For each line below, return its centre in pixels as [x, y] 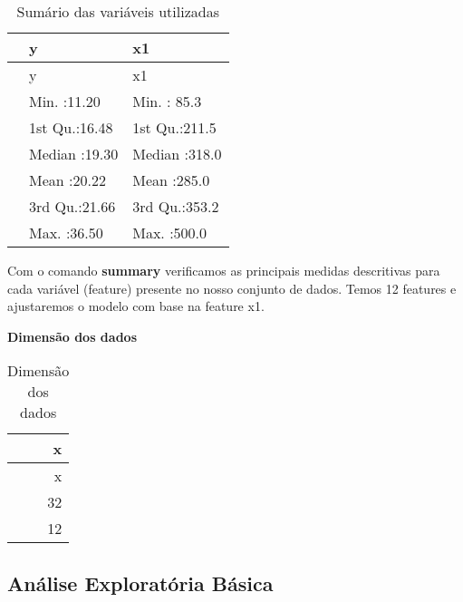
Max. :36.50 [66, 233]
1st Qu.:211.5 [174, 127]
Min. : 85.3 [167, 101]
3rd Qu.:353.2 [176, 206]
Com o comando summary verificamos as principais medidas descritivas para [224, 270]
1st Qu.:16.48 [71, 127]
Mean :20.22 [68, 180]
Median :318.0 [177, 154]
